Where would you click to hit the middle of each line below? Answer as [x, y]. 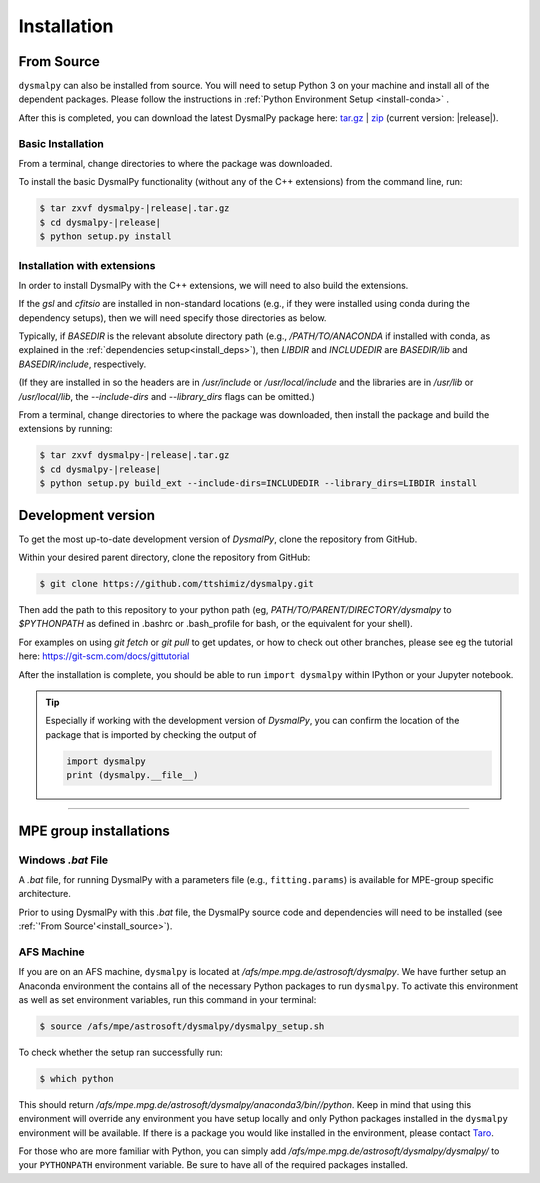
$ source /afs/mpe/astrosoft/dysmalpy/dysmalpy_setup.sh [182, 1026]
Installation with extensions [87, 265]
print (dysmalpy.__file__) [132, 775]
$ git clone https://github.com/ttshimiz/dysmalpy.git [176, 584]
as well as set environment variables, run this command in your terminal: [167, 999]
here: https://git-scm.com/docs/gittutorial [104, 656]
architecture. [45, 894]
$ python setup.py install [105, 236]
